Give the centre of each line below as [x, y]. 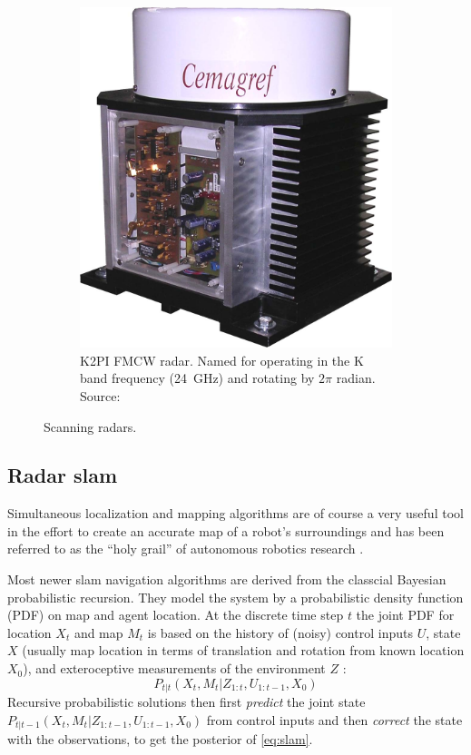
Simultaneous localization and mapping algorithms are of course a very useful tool [235, 513]
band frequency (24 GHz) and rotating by [197, 378]
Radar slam [63, 475]
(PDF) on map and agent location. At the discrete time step [176, 615]
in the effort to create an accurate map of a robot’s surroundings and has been [226, 530]
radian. [356, 378]
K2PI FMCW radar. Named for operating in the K [222, 360]
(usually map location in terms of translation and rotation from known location [243, 650]
